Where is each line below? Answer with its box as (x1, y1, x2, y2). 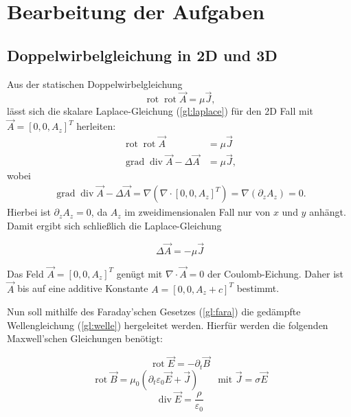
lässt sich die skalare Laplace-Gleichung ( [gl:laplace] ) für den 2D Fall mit (7, 104, 313, 118)
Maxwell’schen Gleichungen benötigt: (7, 331, 163, 346)
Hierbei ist (7, 205, 51, 219)
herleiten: (76, 119, 116, 133)
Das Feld (7, 266, 44, 280)
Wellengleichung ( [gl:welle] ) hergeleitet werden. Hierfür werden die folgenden (7, 317, 328, 332)
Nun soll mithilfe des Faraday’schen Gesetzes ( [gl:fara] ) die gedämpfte (7, 304, 301, 319)
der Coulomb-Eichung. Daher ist (207, 266, 344, 280)
